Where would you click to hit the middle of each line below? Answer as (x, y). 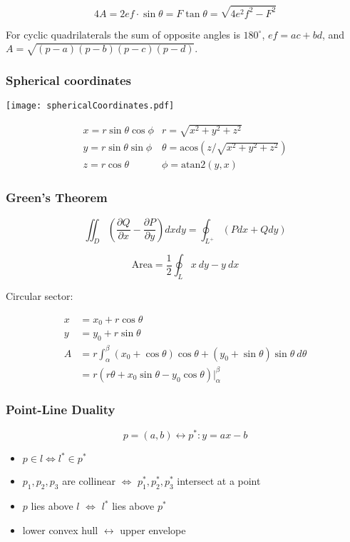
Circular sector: (40, 296)
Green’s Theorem (57, 197)
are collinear (89, 481)
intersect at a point (219, 481)
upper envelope (153, 530)
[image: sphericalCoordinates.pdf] (90, 106)
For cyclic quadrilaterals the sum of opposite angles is (123, 34)
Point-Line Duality (61, 409)
